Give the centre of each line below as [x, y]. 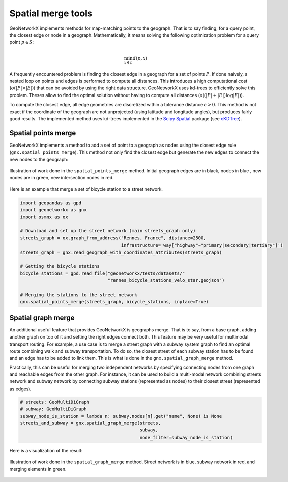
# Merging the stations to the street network [78, 295]
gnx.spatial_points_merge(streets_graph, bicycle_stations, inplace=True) [114, 302]
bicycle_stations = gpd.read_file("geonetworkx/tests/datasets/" [102, 273]
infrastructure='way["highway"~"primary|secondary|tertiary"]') [202, 245]
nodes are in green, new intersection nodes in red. [62, 178]
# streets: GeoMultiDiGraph [54, 402]
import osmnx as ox [44, 217]
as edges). [20, 389]
